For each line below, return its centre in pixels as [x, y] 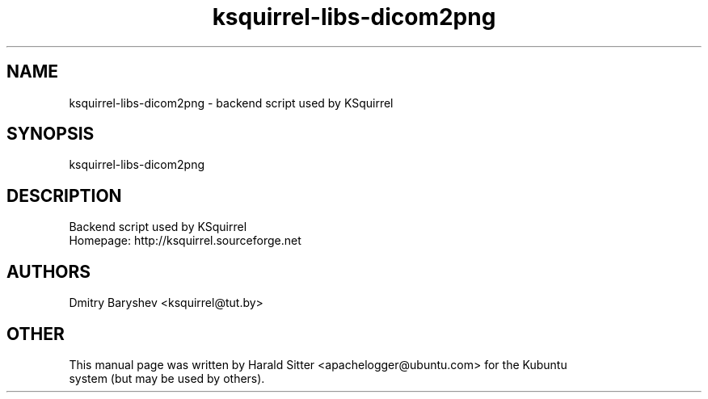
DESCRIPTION [64, 195]
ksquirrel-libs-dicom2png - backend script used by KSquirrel [231, 103]
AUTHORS [49, 271]
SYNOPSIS [51, 134]
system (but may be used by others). [167, 378]
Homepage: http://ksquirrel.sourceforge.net [185, 241]
